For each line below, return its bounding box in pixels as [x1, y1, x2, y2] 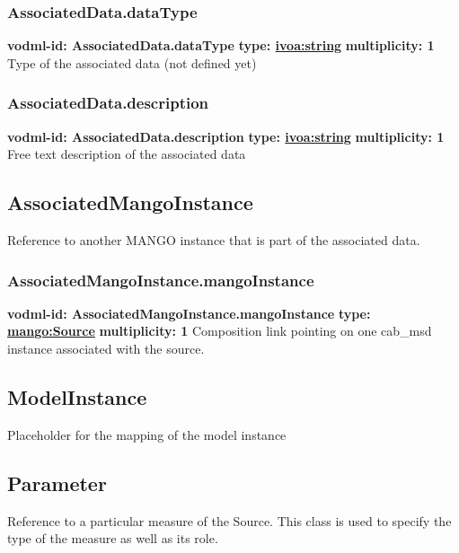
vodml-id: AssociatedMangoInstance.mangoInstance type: [7, 303, 371, 322]
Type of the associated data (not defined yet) [7, 53, 257, 72]
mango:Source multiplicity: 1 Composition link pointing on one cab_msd [7, 321, 432, 340]
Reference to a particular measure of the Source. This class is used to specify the [7, 511, 452, 530]
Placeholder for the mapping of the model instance [7, 425, 287, 443]
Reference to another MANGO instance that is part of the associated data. [7, 231, 420, 250]
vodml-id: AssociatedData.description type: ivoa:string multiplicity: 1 [7, 127, 445, 145]
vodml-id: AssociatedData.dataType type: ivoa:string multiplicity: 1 [7, 36, 435, 55]
